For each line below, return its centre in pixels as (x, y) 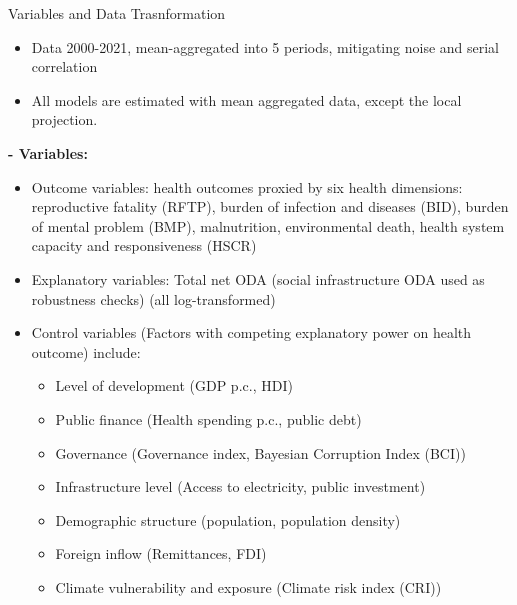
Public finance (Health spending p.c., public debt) (208, 418)
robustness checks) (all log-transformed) (153, 298)
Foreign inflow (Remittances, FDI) (161, 553)
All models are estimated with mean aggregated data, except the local (246, 99)
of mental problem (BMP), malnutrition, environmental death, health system (268, 225)
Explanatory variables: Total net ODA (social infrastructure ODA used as (258, 278)
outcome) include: (86, 351)
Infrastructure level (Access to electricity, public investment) (240, 486)
